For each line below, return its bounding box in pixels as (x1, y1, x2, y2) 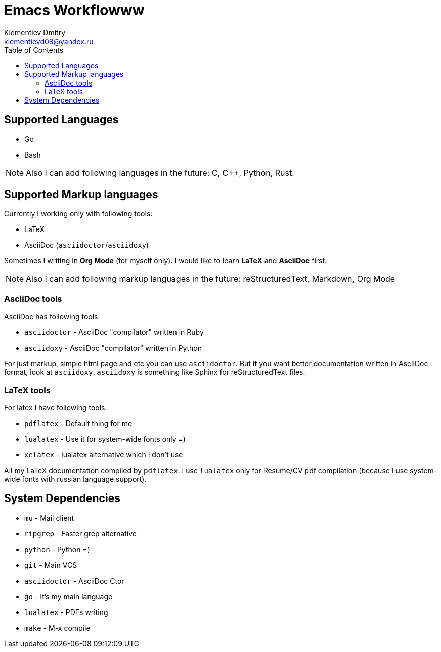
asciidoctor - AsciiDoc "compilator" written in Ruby (24, 328, 204, 337)
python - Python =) (24, 545, 90, 554)
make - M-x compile (24, 623, 91, 632)
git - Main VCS (24, 560, 77, 569)
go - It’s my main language (24, 592, 113, 601)
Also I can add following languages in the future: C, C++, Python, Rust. (26, 167, 294, 178)
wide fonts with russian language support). (4, 474, 147, 483)
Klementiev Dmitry (4, 28, 66, 37)
